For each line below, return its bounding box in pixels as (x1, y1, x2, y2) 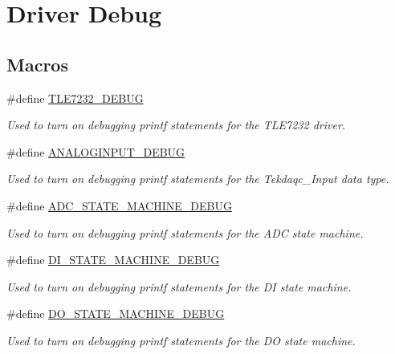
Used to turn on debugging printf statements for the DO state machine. (6, 332, 356, 348)
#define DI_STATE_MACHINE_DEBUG (6, 251, 220, 268)
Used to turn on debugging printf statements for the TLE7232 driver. (6, 116, 346, 133)
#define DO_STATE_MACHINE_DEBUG (6, 305, 225, 322)
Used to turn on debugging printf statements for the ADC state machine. (6, 224, 364, 241)
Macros (6, 51, 68, 76)
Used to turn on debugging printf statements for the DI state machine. (6, 278, 352, 295)
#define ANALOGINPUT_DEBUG (6, 143, 185, 160)
